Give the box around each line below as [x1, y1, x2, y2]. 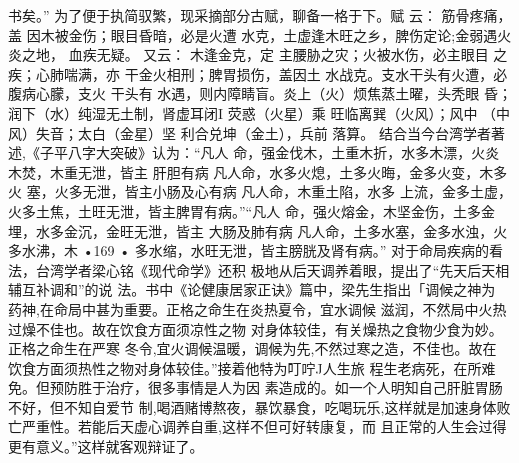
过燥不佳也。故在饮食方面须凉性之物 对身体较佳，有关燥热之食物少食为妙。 [8, 318, 503, 339]
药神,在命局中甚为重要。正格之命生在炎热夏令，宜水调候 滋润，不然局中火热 [8, 298, 507, 319]
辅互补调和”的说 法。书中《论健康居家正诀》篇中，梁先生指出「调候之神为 [8, 279, 496, 300]
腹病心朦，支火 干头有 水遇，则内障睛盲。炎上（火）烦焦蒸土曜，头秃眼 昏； [8, 83, 512, 104]
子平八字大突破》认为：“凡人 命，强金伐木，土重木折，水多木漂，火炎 [39, 142, 500, 163]
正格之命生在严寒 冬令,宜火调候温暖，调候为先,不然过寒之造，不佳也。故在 [8, 338, 497, 359]
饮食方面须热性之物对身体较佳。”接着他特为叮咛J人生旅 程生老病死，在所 [8, 357, 482, 378]
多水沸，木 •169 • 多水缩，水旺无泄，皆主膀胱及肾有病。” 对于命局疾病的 [8, 240, 490, 261]
